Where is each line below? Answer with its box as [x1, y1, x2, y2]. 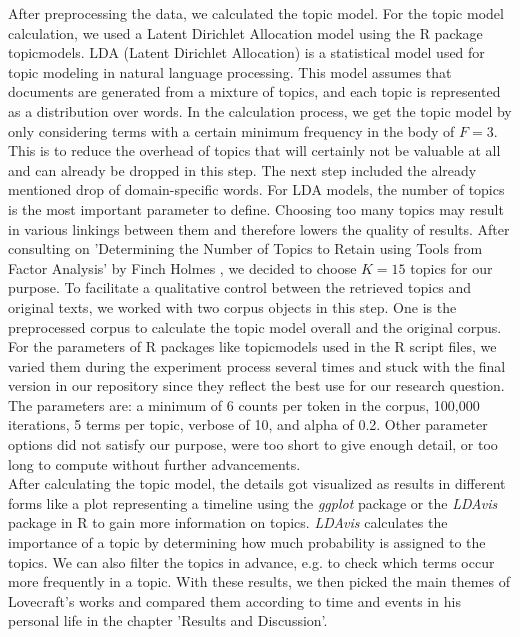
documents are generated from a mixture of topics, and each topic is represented [8, 81, 501, 102]
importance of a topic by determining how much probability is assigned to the [8, 532, 486, 553]
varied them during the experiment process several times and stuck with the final [8, 355, 506, 376]
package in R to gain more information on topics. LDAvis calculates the [8, 512, 448, 533]
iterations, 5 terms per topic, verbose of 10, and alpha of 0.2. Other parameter [8, 414, 488, 435]
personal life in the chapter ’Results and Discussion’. [8, 610, 328, 631]
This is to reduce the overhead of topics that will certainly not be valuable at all [8, 140, 501, 161]
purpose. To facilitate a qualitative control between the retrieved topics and [8, 277, 472, 298]
